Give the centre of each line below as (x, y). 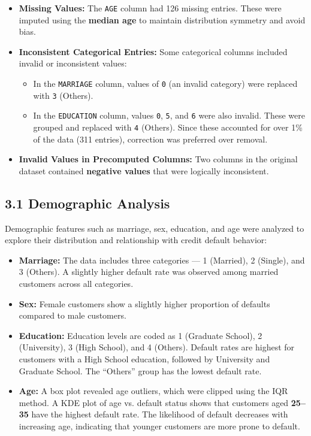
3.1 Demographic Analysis (87, 203)
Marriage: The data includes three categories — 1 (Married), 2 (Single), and (162, 260)
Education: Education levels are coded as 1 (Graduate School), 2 (141, 335)
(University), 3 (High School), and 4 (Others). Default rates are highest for (157, 347)
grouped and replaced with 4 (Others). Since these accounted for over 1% (168, 127)
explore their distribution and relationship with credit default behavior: (136, 240)
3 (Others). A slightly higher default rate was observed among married (149, 272)
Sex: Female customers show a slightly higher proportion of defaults (144, 303)
